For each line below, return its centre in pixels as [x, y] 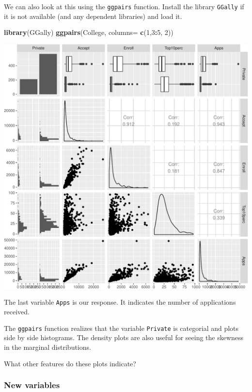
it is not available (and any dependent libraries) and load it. [93, 16]
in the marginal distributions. [47, 347]
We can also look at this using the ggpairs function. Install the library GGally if [124, 6]
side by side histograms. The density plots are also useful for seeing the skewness [124, 337]
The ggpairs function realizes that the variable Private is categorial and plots [121, 328]
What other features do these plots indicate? [70, 363]
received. [17, 312]
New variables [32, 385]
